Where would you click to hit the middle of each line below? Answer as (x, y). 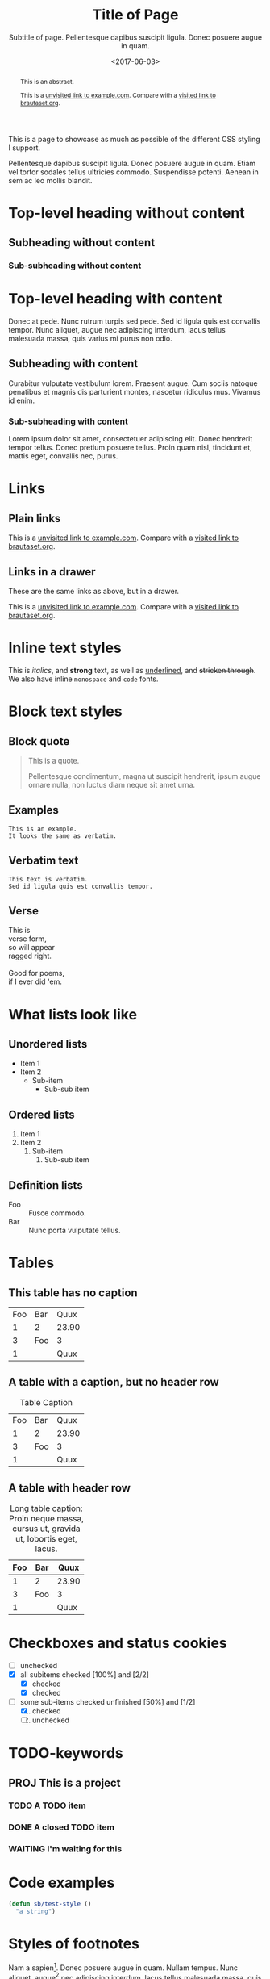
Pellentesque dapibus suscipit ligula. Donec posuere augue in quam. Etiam (132, 163)
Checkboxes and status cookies (118, 1643)
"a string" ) (36, 1912)
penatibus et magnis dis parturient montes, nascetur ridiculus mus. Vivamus (135, 391)
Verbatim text (44, 861)
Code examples (62, 1883)
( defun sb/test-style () (50, 1904)
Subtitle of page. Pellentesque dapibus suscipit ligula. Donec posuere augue (135, 37)
